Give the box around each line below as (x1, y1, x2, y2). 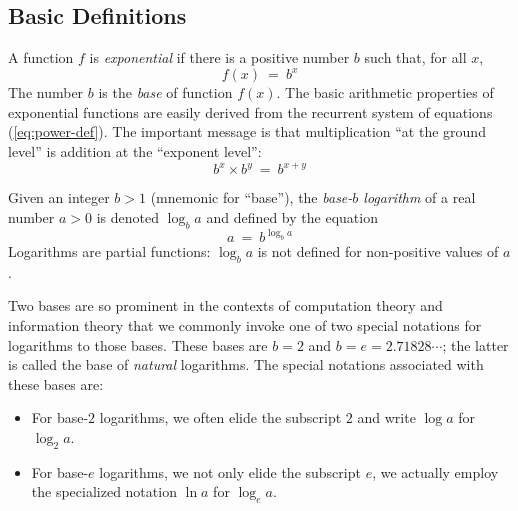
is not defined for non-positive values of (257, 241, 499, 262)
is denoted (96, 206, 160, 227)
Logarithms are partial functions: (8, 241, 211, 262)
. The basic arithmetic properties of (276, 82, 494, 103)
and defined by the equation (206, 206, 378, 227)
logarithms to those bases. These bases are (8, 334, 268, 355)
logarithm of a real (363, 187, 476, 208)
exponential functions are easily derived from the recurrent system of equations (8, 101, 493, 122)
